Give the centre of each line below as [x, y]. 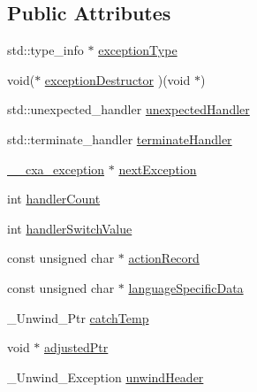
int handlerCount [54, 199]
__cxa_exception [56, 169]
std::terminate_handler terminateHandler [120, 138]
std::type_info [45, 50]
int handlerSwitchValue [70, 228]
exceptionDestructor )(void [117, 79]
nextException [158, 169]
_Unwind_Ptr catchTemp [78, 317]
